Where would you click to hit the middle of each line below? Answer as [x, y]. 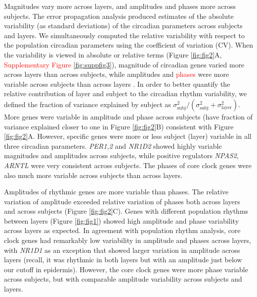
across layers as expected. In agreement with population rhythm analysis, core [122, 230]
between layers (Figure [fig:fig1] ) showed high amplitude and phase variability [122, 220]
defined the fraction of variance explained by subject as [87, 104]
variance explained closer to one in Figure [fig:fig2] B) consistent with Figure [119, 126]
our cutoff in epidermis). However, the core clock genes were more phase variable [126, 269]
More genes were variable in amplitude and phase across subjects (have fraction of [128, 116]
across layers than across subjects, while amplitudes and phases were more [117, 74]
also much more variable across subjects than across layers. [93, 175]
